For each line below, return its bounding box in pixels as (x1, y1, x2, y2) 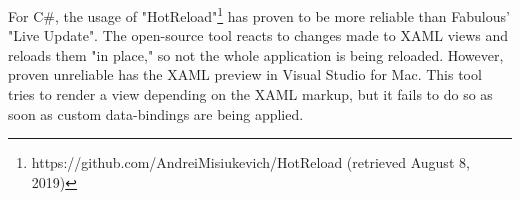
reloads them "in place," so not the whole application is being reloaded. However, (8, 44, 504, 65)
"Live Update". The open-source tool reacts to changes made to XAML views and (8, 25, 509, 46)
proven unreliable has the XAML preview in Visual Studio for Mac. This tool (8, 64, 482, 85)
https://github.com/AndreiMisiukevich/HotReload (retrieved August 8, (31, 152, 470, 173)
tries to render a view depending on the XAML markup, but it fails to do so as (8, 84, 493, 105)
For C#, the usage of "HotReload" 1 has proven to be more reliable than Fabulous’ (8, 3, 510, 26)
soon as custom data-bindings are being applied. (8, 103, 304, 124)
